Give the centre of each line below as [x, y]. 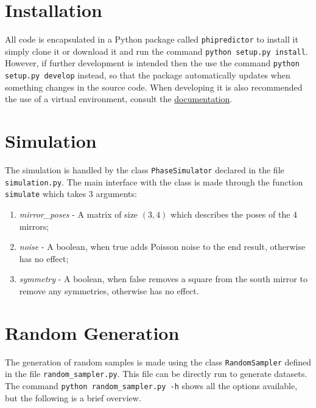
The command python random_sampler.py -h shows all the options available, [151, 386]
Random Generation [92, 332]
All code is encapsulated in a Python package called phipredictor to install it [152, 39]
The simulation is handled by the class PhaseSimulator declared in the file [145, 170]
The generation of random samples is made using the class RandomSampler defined [158, 361]
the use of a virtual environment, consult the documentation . [119, 99]
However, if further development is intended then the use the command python [152, 63]
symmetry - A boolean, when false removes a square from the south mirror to [163, 279]
